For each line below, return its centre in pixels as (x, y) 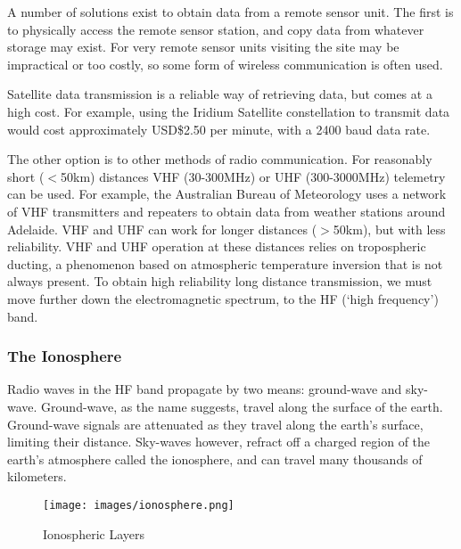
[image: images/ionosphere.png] (139, 505)
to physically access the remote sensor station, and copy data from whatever (216, 29)
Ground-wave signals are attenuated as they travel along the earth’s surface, (215, 424)
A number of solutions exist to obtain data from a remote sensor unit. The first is (230, 12)
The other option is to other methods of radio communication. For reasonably (220, 159)
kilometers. (37, 476)
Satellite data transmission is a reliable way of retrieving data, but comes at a (220, 94)
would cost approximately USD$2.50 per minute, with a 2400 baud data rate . (219, 129)
